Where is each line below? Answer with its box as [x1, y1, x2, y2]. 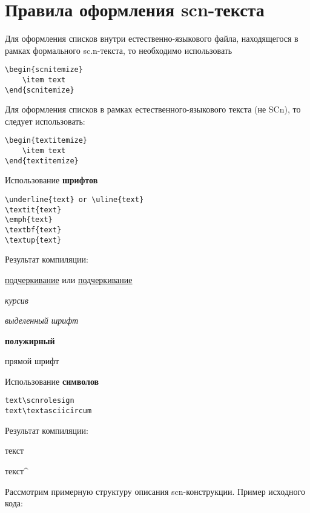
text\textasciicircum [5, 407, 92, 416]
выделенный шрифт [5, 314, 79, 327]
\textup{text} [5, 235, 62, 244]
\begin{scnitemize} [5, 65, 83, 74]
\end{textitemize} [5, 156, 79, 165]
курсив [5, 293, 28, 306]
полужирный [5, 334, 55, 347]
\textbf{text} [5, 226, 62, 234]
